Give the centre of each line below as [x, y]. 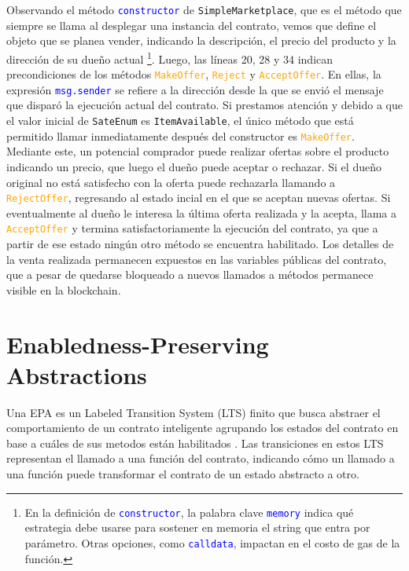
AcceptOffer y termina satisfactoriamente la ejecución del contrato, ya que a [192, 228]
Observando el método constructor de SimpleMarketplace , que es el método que [204, 9]
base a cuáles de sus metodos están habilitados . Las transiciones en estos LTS [195, 443]
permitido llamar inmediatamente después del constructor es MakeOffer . [181, 135]
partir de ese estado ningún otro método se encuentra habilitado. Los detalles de [200, 243]
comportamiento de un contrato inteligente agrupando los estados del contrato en [203, 428]
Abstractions [77, 374]
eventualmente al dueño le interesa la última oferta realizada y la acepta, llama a [201, 212]
